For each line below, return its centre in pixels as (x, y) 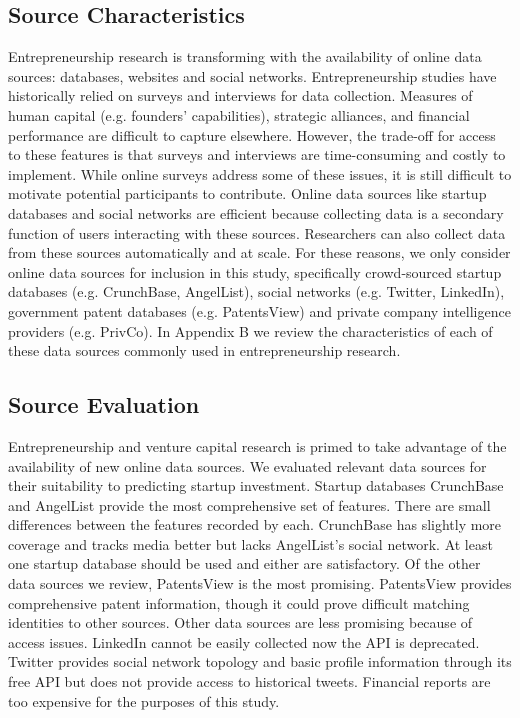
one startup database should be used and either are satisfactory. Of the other (244, 563)
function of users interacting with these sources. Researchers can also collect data (257, 232)
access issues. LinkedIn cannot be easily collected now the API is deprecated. (244, 641)
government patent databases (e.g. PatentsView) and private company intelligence (259, 310)
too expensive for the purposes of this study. (144, 700)
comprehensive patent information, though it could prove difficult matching (239, 602)
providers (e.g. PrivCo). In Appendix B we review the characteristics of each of (250, 330)
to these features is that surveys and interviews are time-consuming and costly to (257, 154)
